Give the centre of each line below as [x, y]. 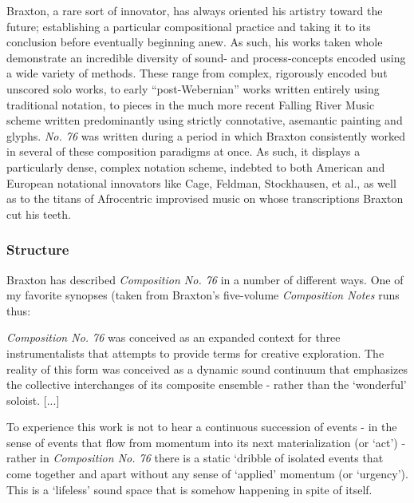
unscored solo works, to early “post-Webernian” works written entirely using [193, 88]
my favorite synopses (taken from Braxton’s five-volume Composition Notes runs [203, 295]
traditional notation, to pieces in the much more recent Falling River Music [191, 104]
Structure [38, 250]
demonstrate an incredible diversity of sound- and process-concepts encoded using [206, 57]
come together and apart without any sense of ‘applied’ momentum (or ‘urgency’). [207, 474]
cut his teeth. [39, 214]
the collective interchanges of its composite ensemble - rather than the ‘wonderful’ [207, 384]
